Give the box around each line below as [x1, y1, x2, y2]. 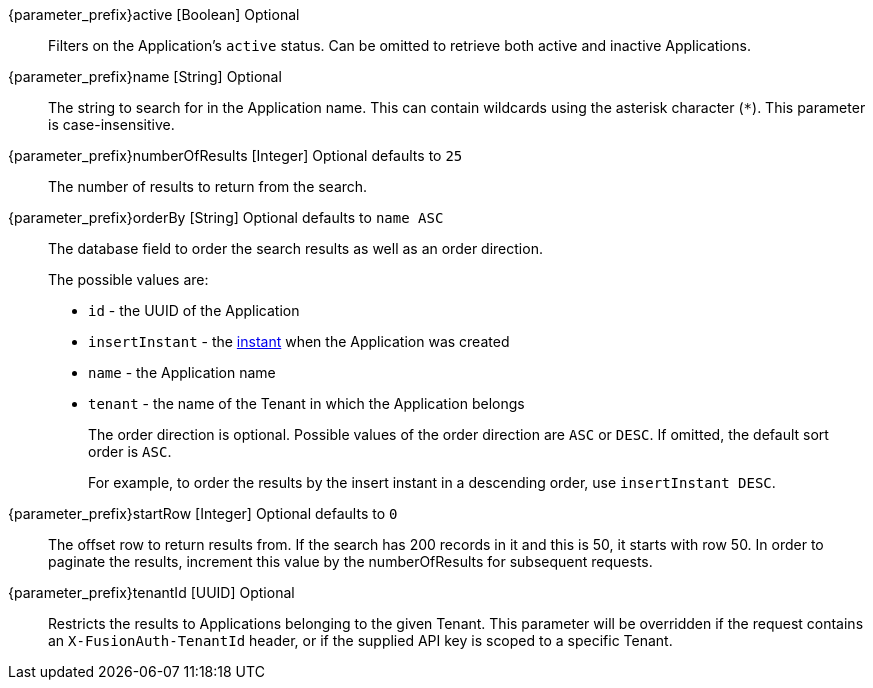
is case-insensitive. [48, 116, 175, 133]
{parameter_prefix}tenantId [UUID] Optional [8, 584, 295, 601]
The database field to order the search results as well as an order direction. [48, 240, 543, 257]
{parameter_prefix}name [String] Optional [8, 68, 282, 85]
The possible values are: [48, 271, 209, 288]
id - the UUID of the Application [88, 302, 300, 319]
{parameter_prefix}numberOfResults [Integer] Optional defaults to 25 [8, 147, 463, 164]
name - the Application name [88, 364, 276, 381]
